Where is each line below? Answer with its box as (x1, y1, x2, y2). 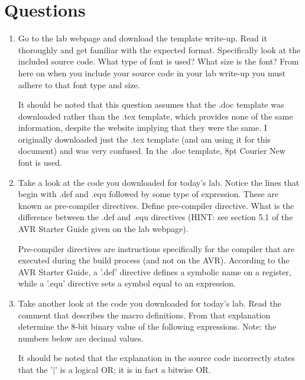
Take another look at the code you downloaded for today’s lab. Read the (18, 297, 281, 309)
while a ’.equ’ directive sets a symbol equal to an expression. (18, 277, 236, 289)
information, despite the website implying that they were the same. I (18, 121, 267, 134)
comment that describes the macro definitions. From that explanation (18, 308, 271, 321)
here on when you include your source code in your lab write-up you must (18, 66, 286, 79)
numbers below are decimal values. (18, 331, 144, 344)
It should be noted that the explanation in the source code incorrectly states (18, 352, 296, 364)
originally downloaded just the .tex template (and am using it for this (18, 133, 271, 145)
